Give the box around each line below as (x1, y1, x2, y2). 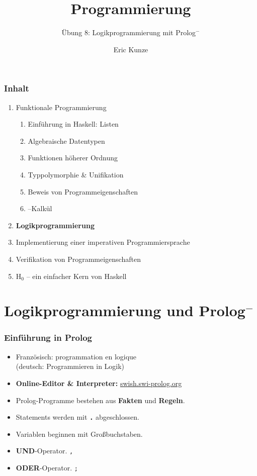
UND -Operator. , (16, 445, 73, 456)
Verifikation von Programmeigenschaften (16, 253, 141, 264)
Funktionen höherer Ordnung (28, 152, 118, 163)
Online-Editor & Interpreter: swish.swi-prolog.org (16, 377, 182, 388)
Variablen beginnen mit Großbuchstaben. (16, 428, 143, 439)
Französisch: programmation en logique (16, 351, 137, 361)
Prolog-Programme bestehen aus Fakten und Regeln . (16, 395, 185, 405)
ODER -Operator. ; (16, 462, 78, 473)
